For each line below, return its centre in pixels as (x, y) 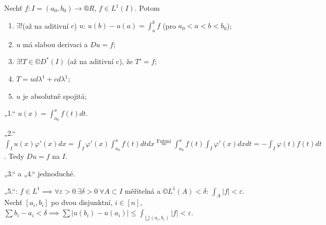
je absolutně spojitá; (55, 96)
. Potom (147, 8)
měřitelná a (143, 190)
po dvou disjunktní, (82, 202)
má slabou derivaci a (55, 44)
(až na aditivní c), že (100, 61)
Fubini (164, 141)
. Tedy (14, 156)
